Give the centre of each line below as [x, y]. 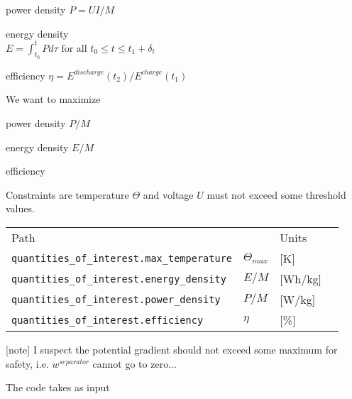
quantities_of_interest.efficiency [108, 320]
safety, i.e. [27, 363]
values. [20, 208]
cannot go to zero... [134, 363]
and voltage [168, 194]
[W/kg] [298, 300]
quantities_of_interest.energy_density [119, 279]
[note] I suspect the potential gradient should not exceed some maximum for [172, 350]
